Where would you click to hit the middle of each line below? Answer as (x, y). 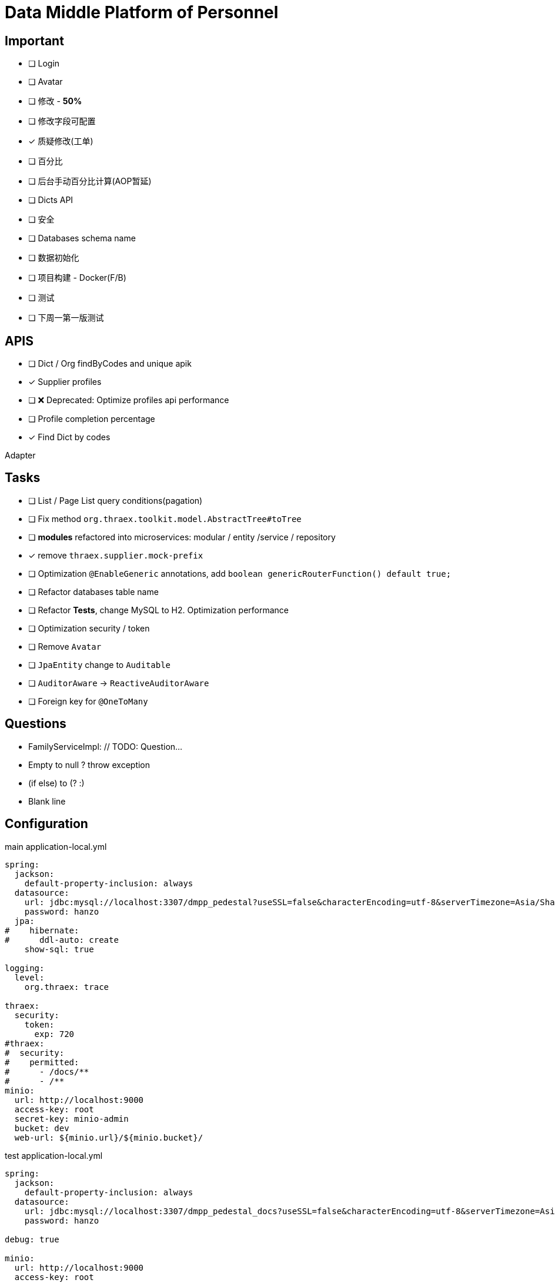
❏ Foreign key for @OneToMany (88, 701)
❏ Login (44, 64)
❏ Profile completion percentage (92, 419)
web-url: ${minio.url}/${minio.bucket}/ (109, 1137)
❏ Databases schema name (82, 238)
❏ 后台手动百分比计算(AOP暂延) (90, 181)
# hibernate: (42, 930)
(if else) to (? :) (56, 783)
